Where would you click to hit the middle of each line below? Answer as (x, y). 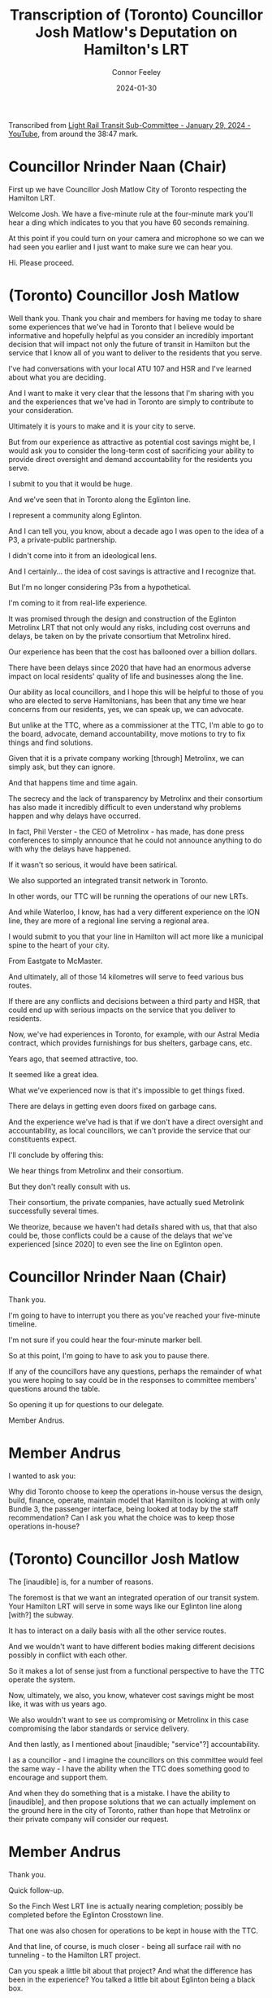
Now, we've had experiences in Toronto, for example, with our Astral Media (134, 1034)
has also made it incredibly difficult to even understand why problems (125, 807)
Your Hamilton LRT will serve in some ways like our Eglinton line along (125, 1606)
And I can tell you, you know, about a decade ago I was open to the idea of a (136, 530)
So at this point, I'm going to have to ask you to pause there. (109, 1355)
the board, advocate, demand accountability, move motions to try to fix (127, 733)
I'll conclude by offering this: (56, 1155)
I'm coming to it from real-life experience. (78, 603)
